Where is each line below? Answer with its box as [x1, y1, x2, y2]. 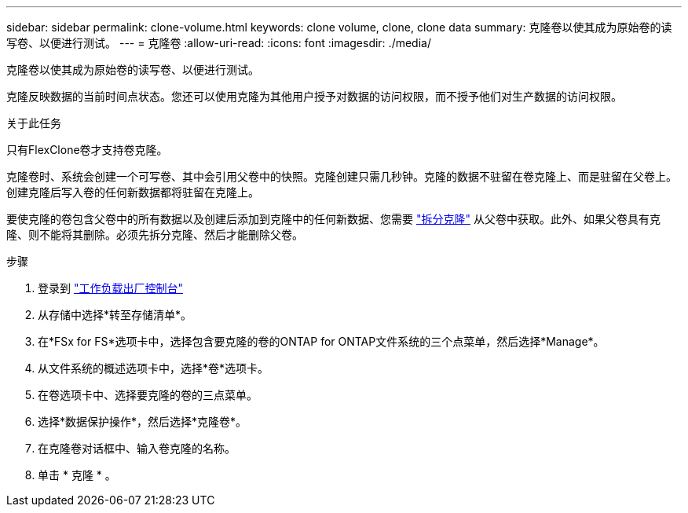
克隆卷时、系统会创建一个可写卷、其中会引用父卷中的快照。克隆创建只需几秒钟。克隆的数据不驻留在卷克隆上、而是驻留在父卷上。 [6, 170, 677, 183]
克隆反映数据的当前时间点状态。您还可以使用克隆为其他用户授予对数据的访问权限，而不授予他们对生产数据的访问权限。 [6, 90, 622, 103]
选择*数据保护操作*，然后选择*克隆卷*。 [38, 415, 247, 428]
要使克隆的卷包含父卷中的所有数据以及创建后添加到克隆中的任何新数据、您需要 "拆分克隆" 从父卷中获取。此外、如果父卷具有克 [6, 212, 661, 225]
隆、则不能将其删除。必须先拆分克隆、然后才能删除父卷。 [6, 228, 303, 241]
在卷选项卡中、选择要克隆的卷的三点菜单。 [38, 388, 258, 401]
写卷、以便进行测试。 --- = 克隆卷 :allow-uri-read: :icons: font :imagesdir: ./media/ [6, 36, 431, 49]
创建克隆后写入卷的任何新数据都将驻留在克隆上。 [6, 185, 259, 199]
